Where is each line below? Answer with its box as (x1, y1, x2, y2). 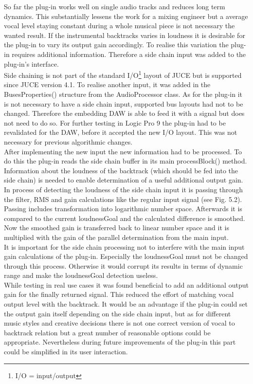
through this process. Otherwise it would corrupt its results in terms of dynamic (4, 260, 243, 271)
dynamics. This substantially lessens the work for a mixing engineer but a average (4, 11, 248, 21)
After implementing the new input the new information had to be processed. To (4, 146, 242, 156)
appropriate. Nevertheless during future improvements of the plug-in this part (4, 337, 236, 347)
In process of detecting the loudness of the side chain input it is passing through (4, 184, 243, 194)
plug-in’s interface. (4, 58, 59, 69)
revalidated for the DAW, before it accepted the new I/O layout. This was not (4, 127, 237, 137)
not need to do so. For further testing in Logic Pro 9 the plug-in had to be (4, 117, 226, 128)
